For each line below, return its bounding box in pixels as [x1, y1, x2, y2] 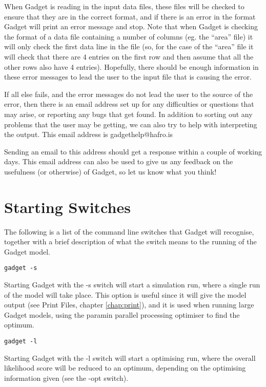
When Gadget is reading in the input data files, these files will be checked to [4, 1, 244, 11]
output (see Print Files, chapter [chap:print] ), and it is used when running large [4, 299, 254, 310]
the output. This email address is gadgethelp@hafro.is [4, 129, 173, 140]
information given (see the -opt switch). [4, 372, 129, 383]
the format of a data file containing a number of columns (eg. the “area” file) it [4, 31, 253, 42]
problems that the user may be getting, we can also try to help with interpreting [4, 119, 257, 129]
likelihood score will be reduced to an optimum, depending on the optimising [4, 362, 246, 373]
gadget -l [4, 338, 37, 345]
